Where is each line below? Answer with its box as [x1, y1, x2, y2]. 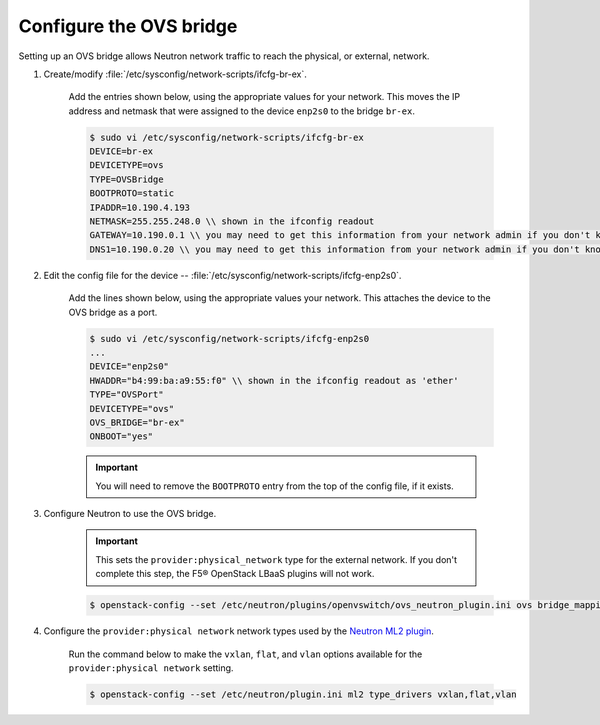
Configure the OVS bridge [18, 15, 238, 37]
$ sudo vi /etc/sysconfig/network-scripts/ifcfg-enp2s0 [89, 333, 370, 344]
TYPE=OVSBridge [89, 173, 164, 185]
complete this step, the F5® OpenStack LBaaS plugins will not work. [95, 568, 375, 580]
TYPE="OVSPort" [89, 389, 164, 400]
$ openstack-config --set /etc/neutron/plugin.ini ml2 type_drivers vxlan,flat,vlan [89, 688, 517, 700]
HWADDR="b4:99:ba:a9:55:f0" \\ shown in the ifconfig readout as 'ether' [89, 375, 459, 386]
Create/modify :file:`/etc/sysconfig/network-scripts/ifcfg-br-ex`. [43, 68, 307, 80]
